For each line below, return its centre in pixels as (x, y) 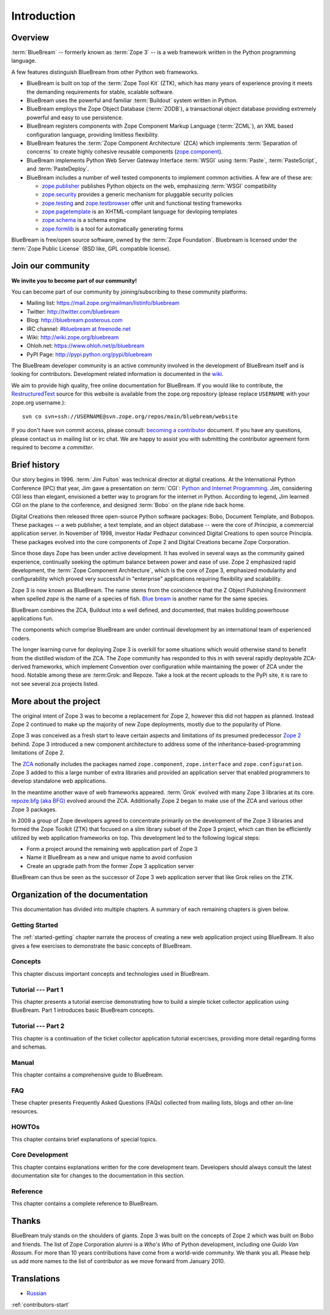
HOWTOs (25, 1127)
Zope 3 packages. (34, 809)
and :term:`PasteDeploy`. (58, 169)
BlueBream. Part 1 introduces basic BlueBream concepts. (83, 1010)
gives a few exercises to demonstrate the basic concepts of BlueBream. (102, 946)
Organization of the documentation (80, 895)
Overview (30, 38)
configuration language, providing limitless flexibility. (93, 134)
